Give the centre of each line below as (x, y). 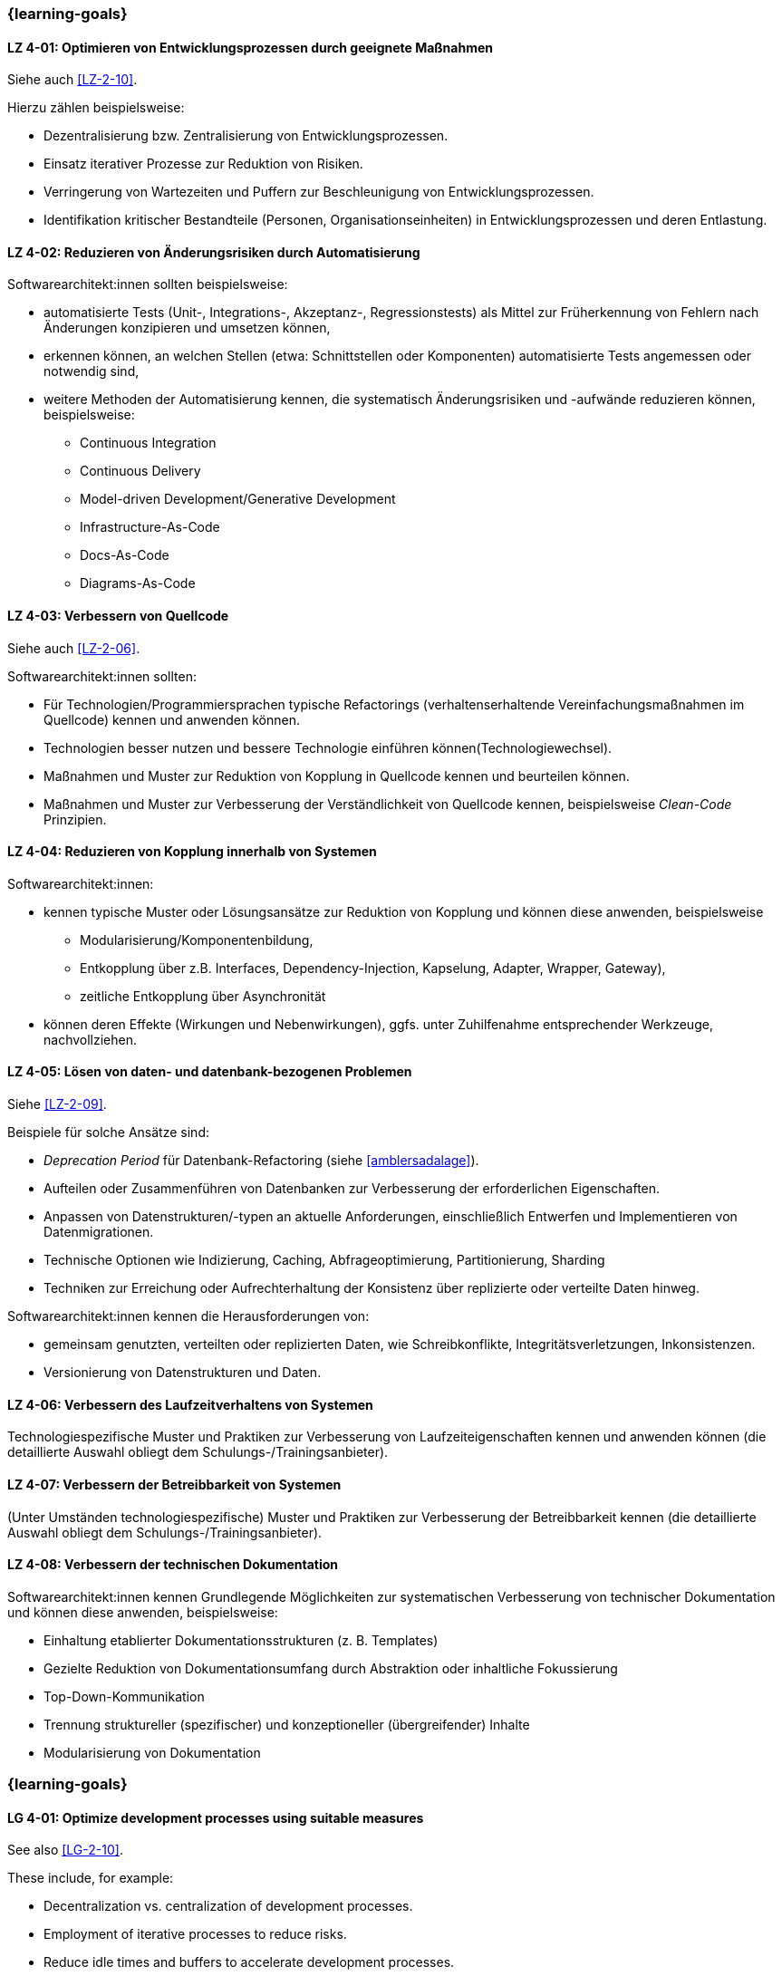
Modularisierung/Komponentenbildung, (197, 940)
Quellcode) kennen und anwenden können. (172, 719)
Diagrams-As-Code (138, 583)
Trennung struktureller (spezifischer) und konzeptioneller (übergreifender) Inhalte (287, 1724)
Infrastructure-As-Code (150, 527)
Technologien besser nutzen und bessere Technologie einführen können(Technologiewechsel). (328, 747)
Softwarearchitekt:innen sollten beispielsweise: (148, 284)
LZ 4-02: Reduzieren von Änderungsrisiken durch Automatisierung (214, 252)
